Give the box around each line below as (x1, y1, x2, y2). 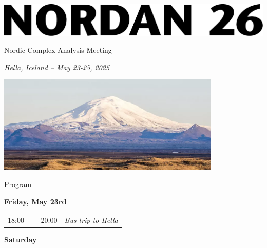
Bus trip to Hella (64, 214, 118, 225)
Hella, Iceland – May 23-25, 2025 (4, 61, 110, 72)
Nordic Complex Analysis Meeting (4, 45, 112, 55)
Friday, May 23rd (4, 196, 67, 206)
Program (4, 178, 32, 189)
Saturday (4, 234, 37, 244)
